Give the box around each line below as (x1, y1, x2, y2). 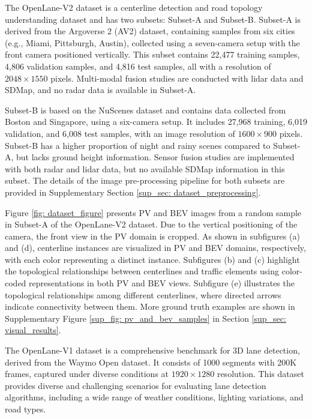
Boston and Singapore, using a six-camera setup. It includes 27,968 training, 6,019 (5, 115, 307, 128)
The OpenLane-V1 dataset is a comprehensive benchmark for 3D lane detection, (5, 344, 300, 357)
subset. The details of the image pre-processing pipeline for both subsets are (5, 174, 285, 187)
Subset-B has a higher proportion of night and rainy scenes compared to (5, 139, 271, 151)
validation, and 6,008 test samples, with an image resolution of (5, 127, 235, 139)
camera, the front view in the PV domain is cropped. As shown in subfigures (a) (5, 229, 300, 242)
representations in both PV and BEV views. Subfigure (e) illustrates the (29, 277, 295, 289)
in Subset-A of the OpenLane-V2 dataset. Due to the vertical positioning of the (5, 218, 298, 231)
